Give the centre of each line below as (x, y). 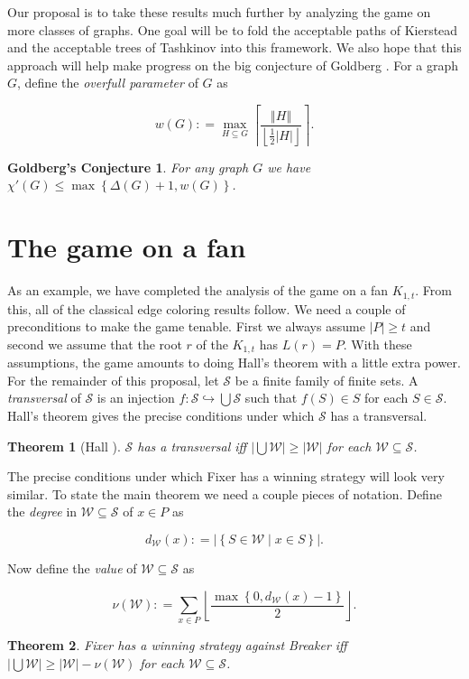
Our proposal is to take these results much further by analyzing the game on (219, 12)
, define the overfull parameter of (108, 83)
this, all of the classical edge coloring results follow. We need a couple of (207, 308)
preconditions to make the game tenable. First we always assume (186, 326)
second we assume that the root (95, 344)
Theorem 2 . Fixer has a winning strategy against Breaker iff (177, 645)
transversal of (44, 398)
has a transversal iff (192, 446)
